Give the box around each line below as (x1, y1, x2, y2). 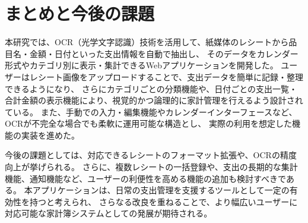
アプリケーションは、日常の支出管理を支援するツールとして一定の (32, 184, 290, 196)
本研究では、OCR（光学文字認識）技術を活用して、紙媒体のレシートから (5, 36, 289, 48)
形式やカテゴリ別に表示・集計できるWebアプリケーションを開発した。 (5, 59, 278, 71)
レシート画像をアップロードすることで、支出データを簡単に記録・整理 (29, 70, 304, 83)
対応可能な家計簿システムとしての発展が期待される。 (5, 207, 212, 219)
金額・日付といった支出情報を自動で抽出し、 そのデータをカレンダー (29, 47, 299, 59)
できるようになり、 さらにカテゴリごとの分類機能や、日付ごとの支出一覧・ (5, 82, 298, 95)
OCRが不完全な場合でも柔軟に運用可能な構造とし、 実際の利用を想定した (5, 117, 292, 130)
